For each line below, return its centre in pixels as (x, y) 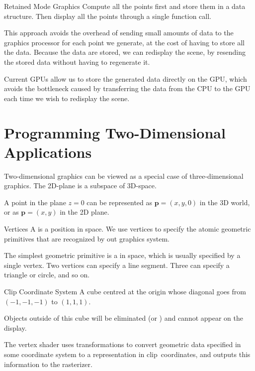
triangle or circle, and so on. (47, 275)
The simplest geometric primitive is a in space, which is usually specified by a (122, 255)
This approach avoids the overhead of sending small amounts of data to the (119, 33)
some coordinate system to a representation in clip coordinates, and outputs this (127, 354)
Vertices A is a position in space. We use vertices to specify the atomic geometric (127, 229)
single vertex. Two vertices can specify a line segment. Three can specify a (117, 265)
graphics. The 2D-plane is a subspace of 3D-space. (80, 185)
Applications (48, 152)
